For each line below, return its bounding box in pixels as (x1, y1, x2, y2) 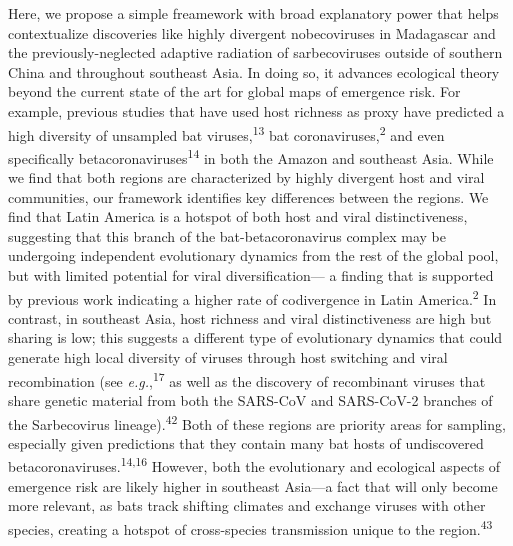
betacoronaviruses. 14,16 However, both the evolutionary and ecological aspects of (8, 453, 501, 476)
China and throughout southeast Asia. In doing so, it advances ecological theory (8, 61, 500, 82)
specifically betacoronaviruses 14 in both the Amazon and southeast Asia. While (8, 144, 494, 168)
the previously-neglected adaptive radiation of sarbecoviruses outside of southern (8, 42, 503, 63)
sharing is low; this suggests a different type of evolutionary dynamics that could (8, 327, 503, 348)
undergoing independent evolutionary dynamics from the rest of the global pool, (8, 245, 499, 266)
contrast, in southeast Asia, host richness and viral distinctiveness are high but (8, 307, 492, 328)
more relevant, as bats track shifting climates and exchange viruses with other (8, 495, 486, 516)
